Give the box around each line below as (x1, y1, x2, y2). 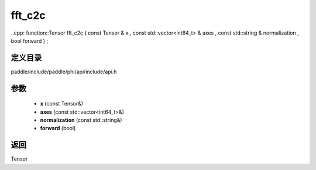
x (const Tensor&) (40, 100, 84, 107)
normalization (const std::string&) (40, 117, 122, 124)
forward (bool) (40, 125, 76, 132)
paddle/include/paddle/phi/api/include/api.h (11, 68, 117, 75)
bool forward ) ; (11, 37, 49, 44)
